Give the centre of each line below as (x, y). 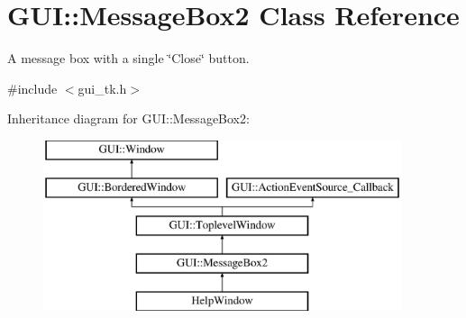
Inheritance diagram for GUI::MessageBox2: (128, 118)
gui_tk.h (102, 88)
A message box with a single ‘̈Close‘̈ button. (128, 58)
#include (32, 88)
